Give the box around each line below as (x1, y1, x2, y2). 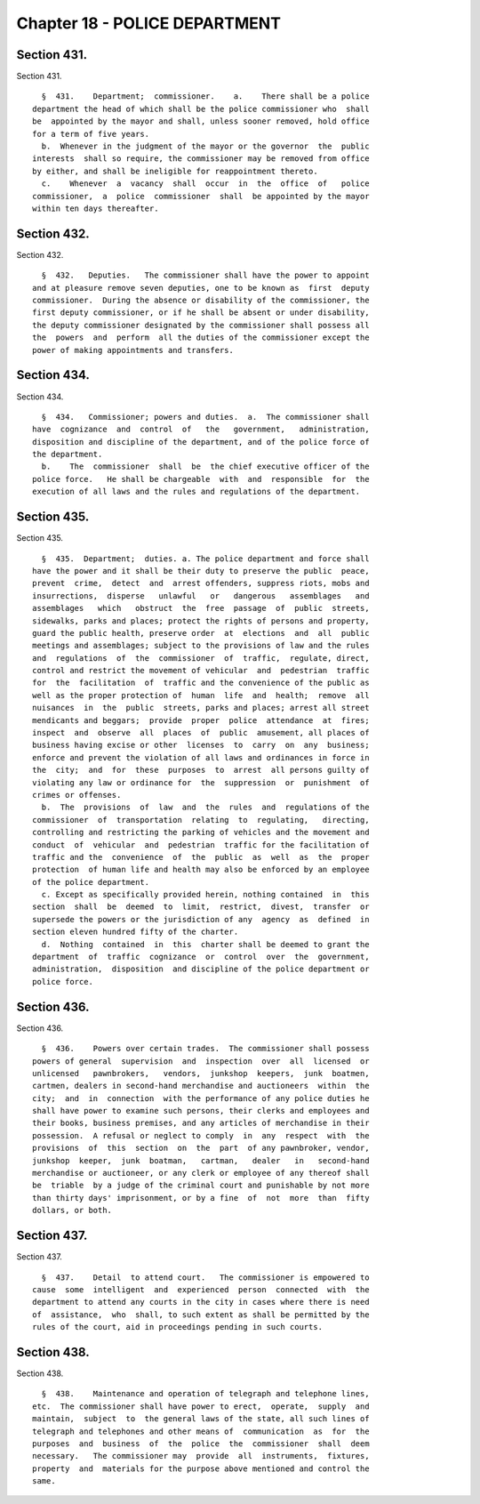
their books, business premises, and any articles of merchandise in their (32, 1118, 370, 1129)
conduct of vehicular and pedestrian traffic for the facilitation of (32, 840, 370, 849)
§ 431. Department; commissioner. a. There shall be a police (41, 92, 370, 101)
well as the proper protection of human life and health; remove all (32, 690, 370, 700)
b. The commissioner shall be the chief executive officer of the (41, 462, 370, 471)
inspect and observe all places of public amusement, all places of (32, 728, 370, 738)
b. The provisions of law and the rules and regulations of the (41, 802, 370, 813)
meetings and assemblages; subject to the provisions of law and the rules (32, 640, 370, 651)
